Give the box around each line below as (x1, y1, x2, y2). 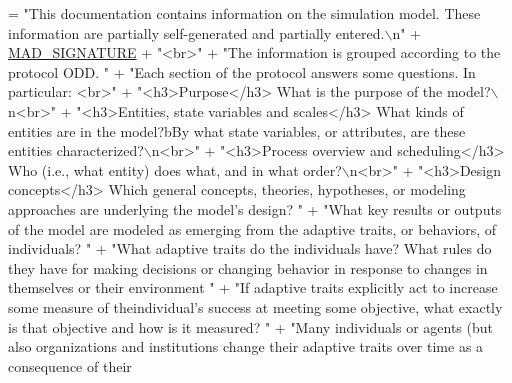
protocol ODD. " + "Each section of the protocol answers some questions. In (8, 61, 476, 82)
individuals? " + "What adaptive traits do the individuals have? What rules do (8, 238, 492, 259)
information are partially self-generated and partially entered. (8, 22, 385, 43)
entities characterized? (8, 140, 144, 161)
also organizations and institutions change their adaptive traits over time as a (8, 336, 484, 357)
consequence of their (8, 355, 132, 376)
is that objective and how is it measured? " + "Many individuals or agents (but (8, 316, 494, 337)
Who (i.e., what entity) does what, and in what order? (8, 159, 342, 180)
